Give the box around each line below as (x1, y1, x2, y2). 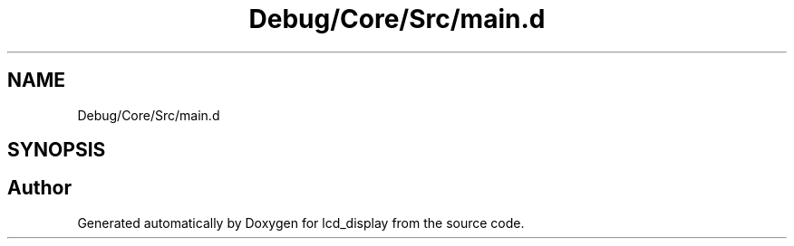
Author (7, 176, 72, 200)
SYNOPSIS (7, 138, 106, 162)
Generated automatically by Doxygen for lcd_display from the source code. (77, 214, 525, 231)
